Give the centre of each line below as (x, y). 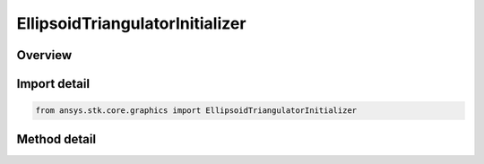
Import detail (53, 84)
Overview (44, 55)
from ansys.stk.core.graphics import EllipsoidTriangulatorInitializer (196, 111)
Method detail (56, 139)
